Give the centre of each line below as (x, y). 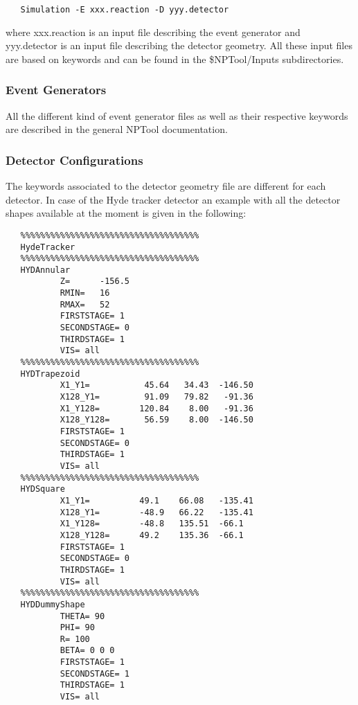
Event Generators (56, 90)
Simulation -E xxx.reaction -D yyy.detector (125, 10)
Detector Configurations (74, 160)
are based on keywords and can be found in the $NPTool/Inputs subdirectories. (175, 59)
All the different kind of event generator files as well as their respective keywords (177, 115)
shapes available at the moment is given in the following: (126, 213)
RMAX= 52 (85, 304)
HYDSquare (43, 489)
